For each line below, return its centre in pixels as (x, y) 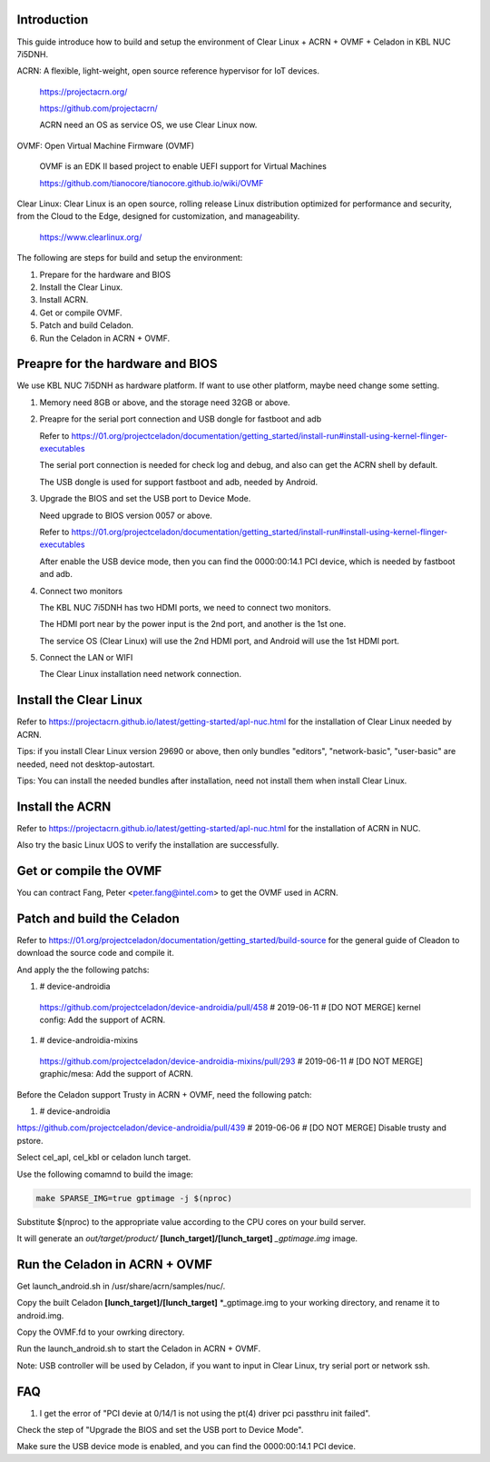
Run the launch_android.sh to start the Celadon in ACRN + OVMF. (139, 1348)
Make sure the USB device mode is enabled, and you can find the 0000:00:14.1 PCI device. (186, 1447)
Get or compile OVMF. (81, 313)
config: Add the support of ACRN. (103, 1020)
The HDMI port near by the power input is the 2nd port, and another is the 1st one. (193, 624)
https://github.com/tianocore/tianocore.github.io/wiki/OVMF (152, 183)
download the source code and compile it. (95, 953)
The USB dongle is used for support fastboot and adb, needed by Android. (179, 482)
